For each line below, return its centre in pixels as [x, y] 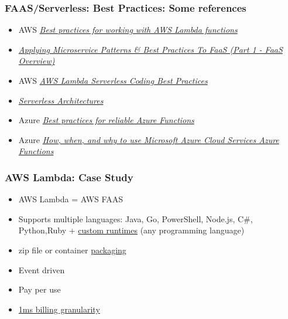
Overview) [37, 61]
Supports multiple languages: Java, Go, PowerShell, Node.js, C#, [136, 218]
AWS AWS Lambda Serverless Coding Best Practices [113, 80]
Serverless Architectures [61, 100]
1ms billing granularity [59, 309]
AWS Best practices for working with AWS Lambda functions [128, 30]
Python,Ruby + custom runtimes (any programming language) [131, 230]
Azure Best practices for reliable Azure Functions [106, 120]
